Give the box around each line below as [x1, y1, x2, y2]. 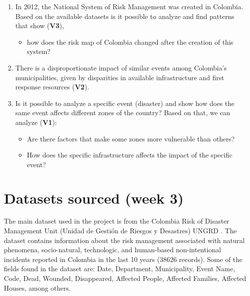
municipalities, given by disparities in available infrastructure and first [15, 72, 224, 82]
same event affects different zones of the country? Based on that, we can [15, 107, 231, 118]
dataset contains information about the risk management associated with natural [4, 235, 245, 245]
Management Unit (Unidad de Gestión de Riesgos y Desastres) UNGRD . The [4, 226, 237, 236]
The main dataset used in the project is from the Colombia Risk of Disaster [4, 216, 230, 226]
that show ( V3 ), [15, 20, 64, 31]
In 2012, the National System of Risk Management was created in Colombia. [15, 1, 243, 11]
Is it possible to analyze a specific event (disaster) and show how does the [15, 98, 234, 108]
